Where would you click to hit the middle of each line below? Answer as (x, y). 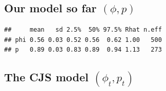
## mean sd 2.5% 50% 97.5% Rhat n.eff (83, 30)
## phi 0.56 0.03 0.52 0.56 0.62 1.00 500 (83, 40)
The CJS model (46, 77)
